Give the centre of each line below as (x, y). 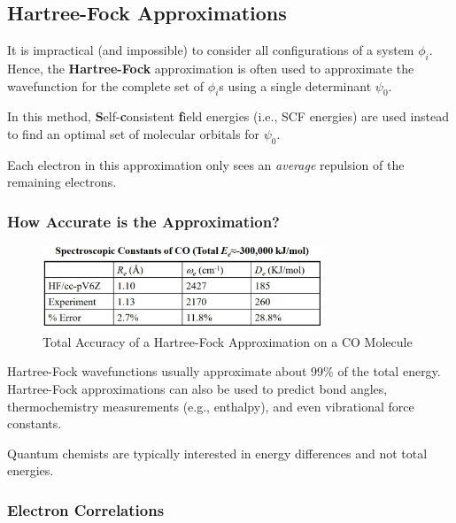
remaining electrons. (62, 182)
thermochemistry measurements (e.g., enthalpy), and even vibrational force (211, 406)
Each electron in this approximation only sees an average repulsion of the (206, 164)
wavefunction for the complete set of (106, 85)
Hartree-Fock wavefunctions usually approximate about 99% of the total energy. (224, 371)
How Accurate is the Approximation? (143, 221)
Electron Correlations (86, 509)
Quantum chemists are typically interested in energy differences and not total (217, 453)
